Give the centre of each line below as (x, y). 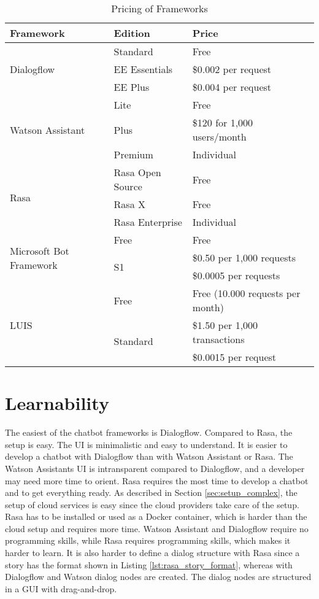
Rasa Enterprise (148, 222)
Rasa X (129, 204)
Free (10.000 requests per (246, 293)
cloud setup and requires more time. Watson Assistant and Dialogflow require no (157, 528)
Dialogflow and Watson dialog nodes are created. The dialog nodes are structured (158, 577)
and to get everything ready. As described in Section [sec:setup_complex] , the (151, 493)
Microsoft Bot (40, 250)
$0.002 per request (232, 69)
